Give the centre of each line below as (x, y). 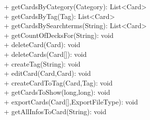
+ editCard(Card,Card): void (48, 73)
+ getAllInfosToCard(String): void (55, 111)
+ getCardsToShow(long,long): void (57, 92)
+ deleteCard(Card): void (42, 44)
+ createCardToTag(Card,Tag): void (58, 82)
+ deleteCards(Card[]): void (45, 54)
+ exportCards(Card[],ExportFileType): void (71, 101)
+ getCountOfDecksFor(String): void (59, 35)
